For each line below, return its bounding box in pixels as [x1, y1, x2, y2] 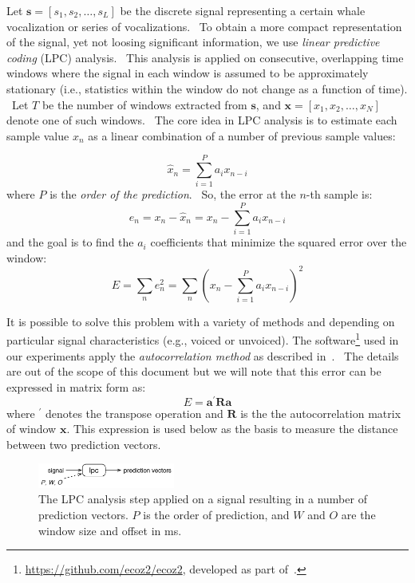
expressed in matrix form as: [6, 378, 146, 395]
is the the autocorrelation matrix [240, 404, 401, 421]
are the [341, 506, 376, 523]
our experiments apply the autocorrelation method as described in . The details [6, 347, 399, 364]
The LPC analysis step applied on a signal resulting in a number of [38, 490, 367, 507]
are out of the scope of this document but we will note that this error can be [6, 363, 381, 380]
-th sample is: [306, 186, 373, 203]
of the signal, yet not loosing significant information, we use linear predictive [6, 33, 380, 50]
